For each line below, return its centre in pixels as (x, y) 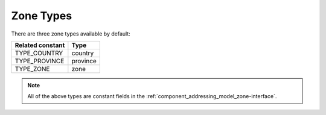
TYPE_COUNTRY (39, 53)
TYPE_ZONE (32, 69)
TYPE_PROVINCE (40, 61)
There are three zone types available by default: (71, 34)
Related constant (40, 45)
